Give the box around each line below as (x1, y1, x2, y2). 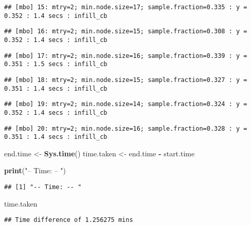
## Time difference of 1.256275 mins (4, 216, 133, 224)
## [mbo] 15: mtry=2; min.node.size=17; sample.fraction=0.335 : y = (4, 4, 247, 11)
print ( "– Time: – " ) (4, 165, 66, 176)
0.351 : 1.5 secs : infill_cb (4, 60, 107, 68)
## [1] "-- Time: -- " (4, 183, 82, 191)
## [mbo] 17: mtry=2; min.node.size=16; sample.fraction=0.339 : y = (4, 52, 247, 59)
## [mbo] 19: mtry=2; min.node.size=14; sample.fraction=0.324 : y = (4, 100, 247, 108)
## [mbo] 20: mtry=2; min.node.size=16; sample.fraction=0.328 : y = (4, 125, 247, 132)
